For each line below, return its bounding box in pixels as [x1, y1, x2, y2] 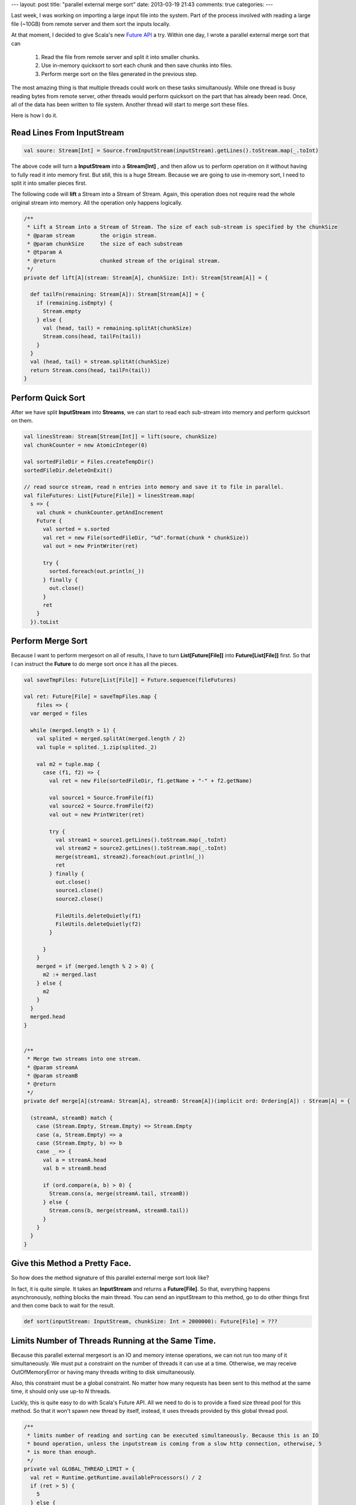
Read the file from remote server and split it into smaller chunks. [41, 53, 200, 60]
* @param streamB [27, 1072, 78, 1079]
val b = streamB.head [43, 1165, 106, 1172]
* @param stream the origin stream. [27, 232, 158, 239]
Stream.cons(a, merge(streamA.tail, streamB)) [49, 1190, 189, 1197]
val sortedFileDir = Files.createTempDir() [23, 458, 155, 465]
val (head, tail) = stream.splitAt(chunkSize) [30, 358, 170, 365]
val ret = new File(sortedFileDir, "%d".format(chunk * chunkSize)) [43, 534, 250, 541]
